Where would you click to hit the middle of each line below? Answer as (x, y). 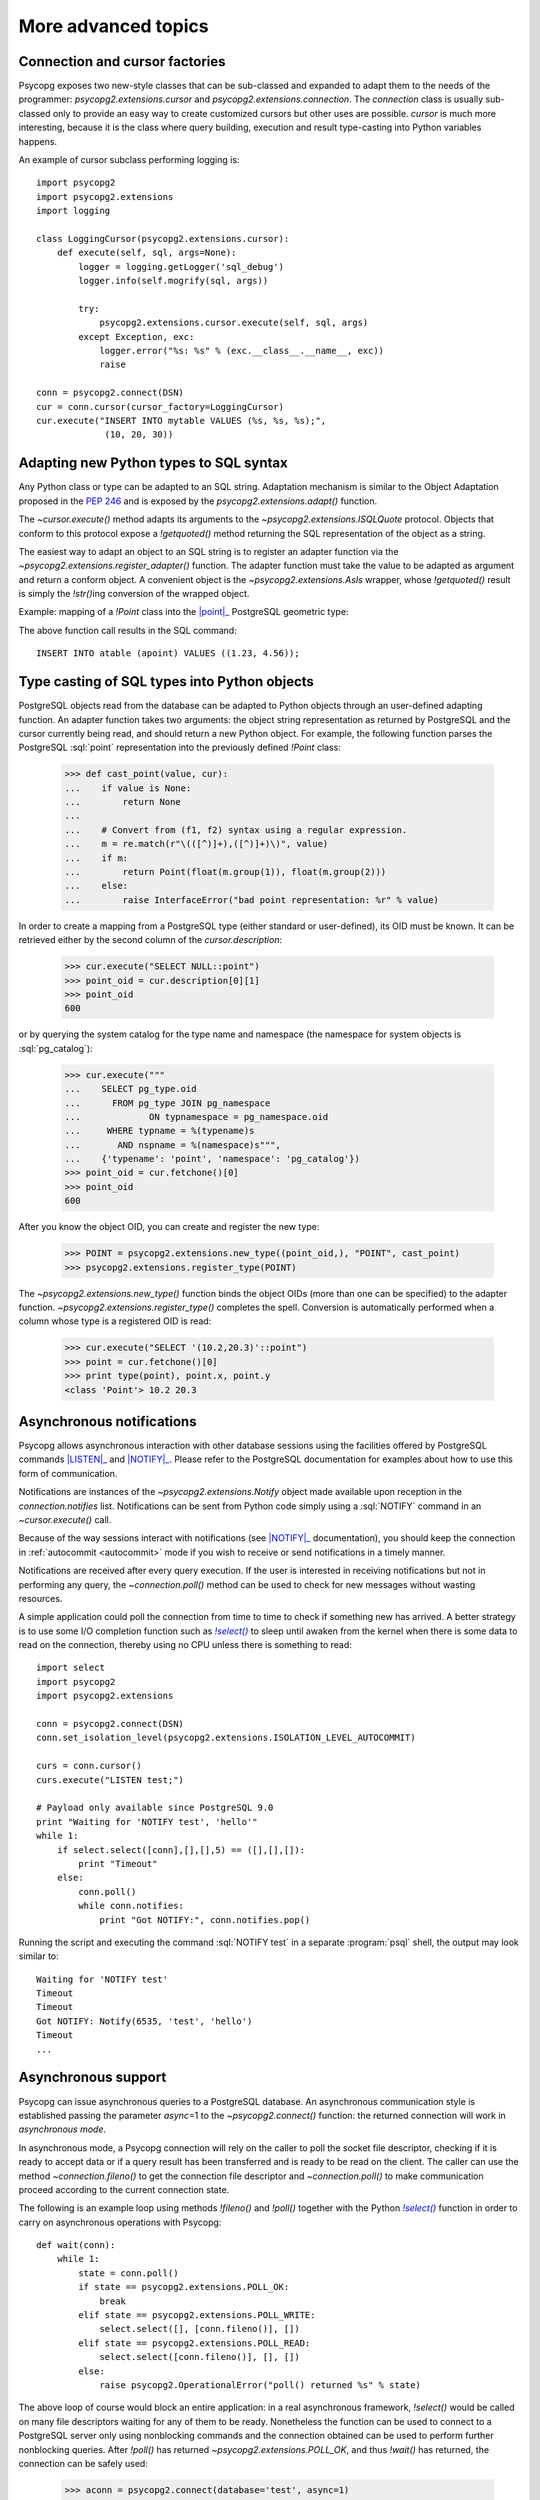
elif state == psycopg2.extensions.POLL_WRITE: (197, 2315)
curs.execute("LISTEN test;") (110, 1779)
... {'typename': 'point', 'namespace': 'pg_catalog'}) (212, 1159)
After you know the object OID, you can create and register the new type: (169, 1227)
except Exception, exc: (136, 336)
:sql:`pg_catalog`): (56, 1048)
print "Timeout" (118, 1863)
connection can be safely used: (83, 2463)
